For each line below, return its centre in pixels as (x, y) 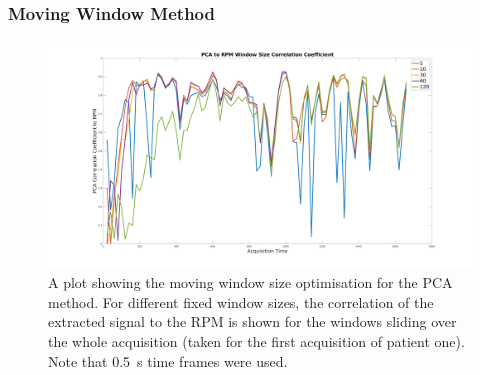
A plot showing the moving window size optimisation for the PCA (250, 282)
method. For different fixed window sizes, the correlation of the (241, 301)
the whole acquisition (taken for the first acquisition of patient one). (256, 340)
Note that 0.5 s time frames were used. (168, 360)
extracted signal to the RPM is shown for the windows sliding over (252, 321)
